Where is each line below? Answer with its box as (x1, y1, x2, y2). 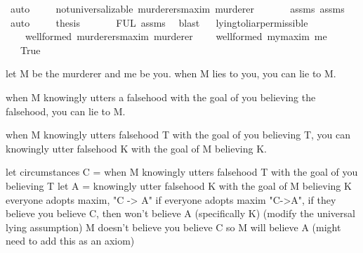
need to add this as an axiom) (6, 233, 135, 248)
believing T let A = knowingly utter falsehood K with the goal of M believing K (6, 178, 352, 193)
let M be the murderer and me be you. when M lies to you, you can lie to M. (6, 66, 336, 81)
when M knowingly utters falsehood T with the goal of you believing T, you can (6, 127, 350, 142)
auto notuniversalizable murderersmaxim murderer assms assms (10, 1, 345, 15)
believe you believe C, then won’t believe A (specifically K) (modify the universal (6, 206, 355, 221)
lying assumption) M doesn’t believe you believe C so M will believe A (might (6, 219, 341, 234)
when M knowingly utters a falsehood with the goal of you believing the (6, 89, 316, 104)
